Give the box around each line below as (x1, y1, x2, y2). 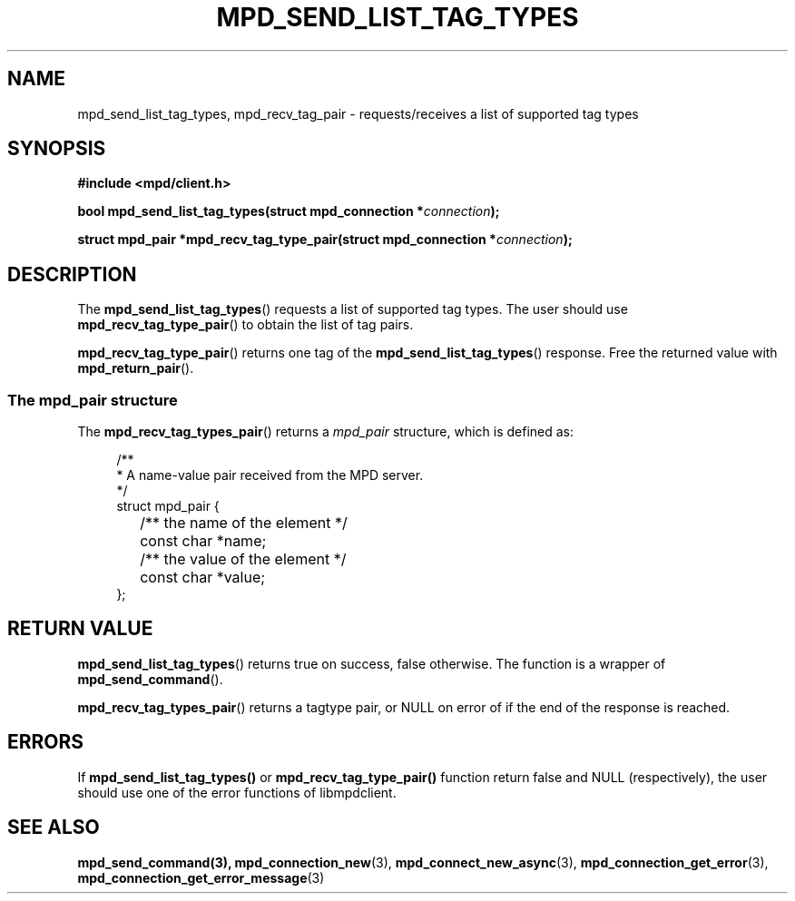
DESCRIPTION (7, 262, 137, 286)
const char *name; (140, 532, 267, 551)
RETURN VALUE (7, 617, 153, 641)
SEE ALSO (7, 816, 100, 839)
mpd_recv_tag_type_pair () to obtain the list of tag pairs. (77, 317, 414, 333)
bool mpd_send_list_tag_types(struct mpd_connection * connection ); (77, 203, 500, 220)
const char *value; (140, 568, 266, 587)
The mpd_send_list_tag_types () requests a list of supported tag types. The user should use (77, 301, 628, 318)
